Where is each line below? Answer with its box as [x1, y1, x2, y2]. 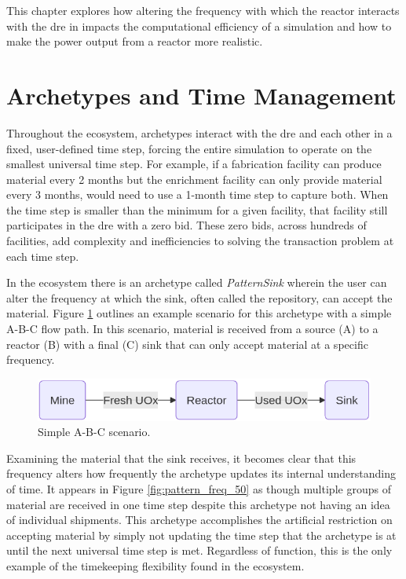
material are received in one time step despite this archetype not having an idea [6, 496, 390, 512]
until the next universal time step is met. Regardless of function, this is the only [6, 542, 393, 559]
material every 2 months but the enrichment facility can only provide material [6, 170, 382, 187]
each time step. [6, 247, 79, 264]
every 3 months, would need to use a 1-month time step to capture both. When [6, 186, 389, 203]
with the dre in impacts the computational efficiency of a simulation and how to [6, 17, 392, 34]
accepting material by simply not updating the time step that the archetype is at [6, 526, 397, 543]
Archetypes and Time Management [6, 79, 397, 111]
